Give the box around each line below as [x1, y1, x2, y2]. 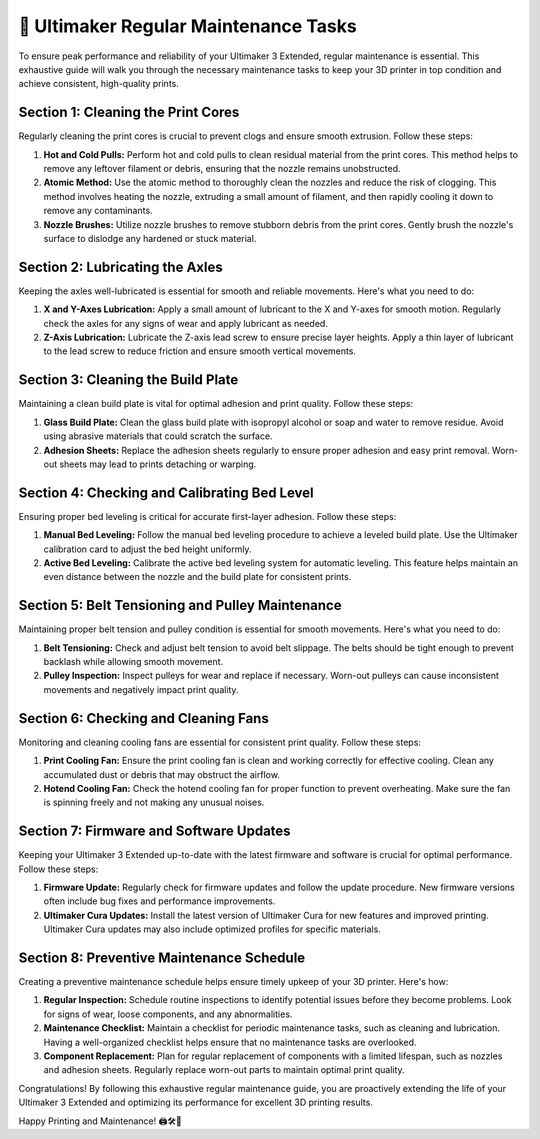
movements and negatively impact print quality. [43, 683, 239, 695]
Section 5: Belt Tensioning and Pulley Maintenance [18, 597, 342, 614]
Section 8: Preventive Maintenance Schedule [18, 949, 306, 966]
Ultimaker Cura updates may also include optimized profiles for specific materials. [43, 923, 382, 935]
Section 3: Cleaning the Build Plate [18, 371, 239, 389]
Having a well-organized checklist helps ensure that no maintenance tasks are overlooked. [43, 1036, 417, 1048]
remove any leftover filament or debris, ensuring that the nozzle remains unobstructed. [43, 163, 401, 175]
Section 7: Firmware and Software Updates [18, 823, 291, 840]
